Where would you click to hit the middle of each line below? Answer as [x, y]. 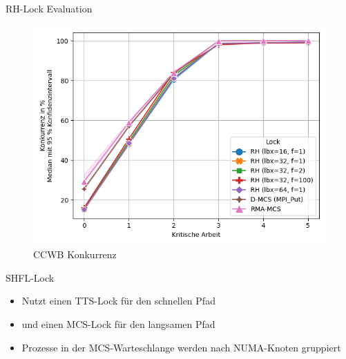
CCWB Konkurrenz [75, 254]
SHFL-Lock [30, 277]
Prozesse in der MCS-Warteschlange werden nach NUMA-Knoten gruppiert [181, 347]
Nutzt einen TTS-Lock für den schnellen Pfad [118, 301]
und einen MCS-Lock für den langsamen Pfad [118, 323]
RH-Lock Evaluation [49, 8]
